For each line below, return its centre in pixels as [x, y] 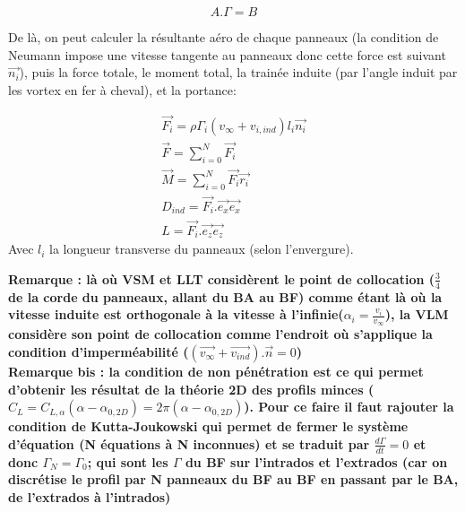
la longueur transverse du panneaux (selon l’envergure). [202, 249]
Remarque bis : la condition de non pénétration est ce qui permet [216, 371]
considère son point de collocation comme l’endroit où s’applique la [220, 334]
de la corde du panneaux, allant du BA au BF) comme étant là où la [225, 296]
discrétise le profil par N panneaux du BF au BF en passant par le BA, [233, 479]
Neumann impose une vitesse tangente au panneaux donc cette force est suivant [227, 54]
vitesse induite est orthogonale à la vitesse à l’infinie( [176, 314]
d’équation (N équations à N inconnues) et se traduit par [189, 443]
